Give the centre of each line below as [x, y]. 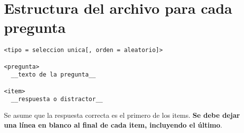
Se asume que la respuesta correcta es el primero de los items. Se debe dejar [122, 115]
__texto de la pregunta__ [53, 75]
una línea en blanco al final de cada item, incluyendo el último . [113, 124]
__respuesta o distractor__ [57, 99]
